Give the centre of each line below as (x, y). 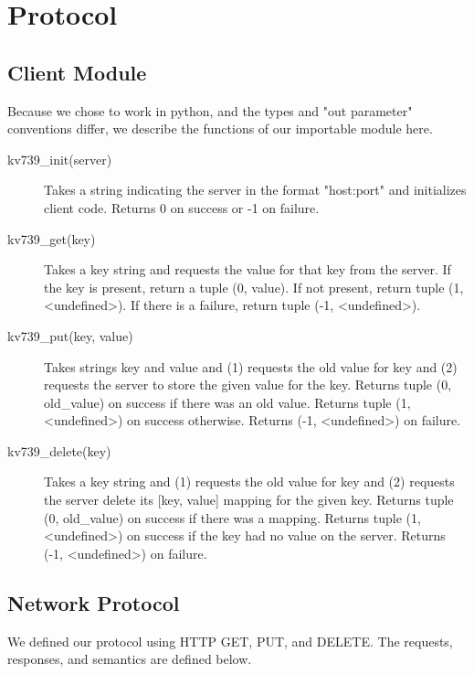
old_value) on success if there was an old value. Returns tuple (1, (227, 402)
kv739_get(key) (52, 238)
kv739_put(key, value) (70, 335)
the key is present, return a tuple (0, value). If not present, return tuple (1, (254, 287)
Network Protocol (94, 602)
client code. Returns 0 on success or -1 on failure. (182, 207)
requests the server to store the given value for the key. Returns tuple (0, (248, 385)
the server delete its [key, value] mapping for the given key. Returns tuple (249, 500)
